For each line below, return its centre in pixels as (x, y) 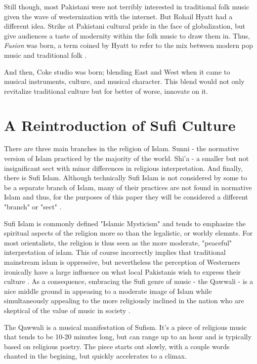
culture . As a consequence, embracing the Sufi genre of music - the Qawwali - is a (128, 281)
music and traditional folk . (45, 55)
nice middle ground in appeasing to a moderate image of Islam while (108, 291)
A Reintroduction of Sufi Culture (120, 125)
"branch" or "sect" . (33, 207)
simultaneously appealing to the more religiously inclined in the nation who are (124, 301)
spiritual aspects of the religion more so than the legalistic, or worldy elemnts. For (128, 233)
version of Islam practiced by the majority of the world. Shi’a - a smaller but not (127, 158)
